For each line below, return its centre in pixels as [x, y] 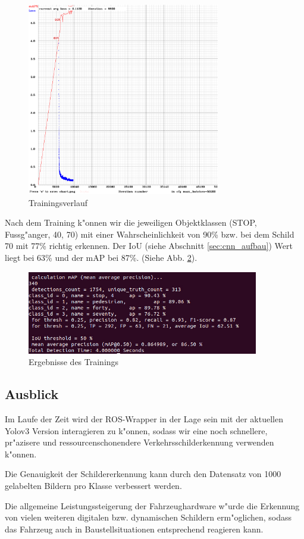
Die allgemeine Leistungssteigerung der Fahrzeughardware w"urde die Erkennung [152, 505]
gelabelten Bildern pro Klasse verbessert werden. [93, 485]
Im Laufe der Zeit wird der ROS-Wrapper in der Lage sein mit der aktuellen [144, 419]
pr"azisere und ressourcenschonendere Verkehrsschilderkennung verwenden [140, 442]
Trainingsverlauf [58, 202]
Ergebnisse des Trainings [74, 362]
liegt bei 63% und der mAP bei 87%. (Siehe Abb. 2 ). [101, 257]
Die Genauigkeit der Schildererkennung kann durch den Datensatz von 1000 [143, 474]
